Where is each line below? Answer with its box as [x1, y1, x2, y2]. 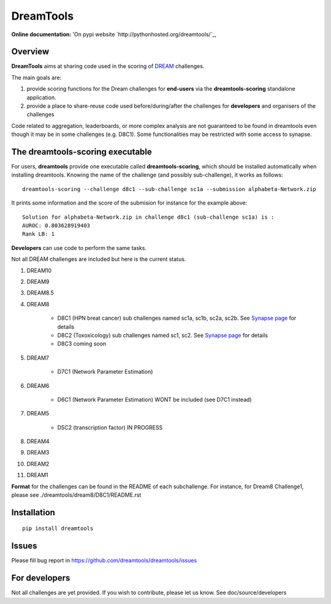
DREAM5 [26, 410, 50, 417]
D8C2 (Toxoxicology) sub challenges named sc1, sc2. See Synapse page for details [57, 331, 268, 339]
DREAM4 [26, 438, 50, 445]
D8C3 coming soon [57, 340, 107, 347]
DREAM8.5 [26, 289, 55, 296]
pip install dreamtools [22, 525, 94, 532]
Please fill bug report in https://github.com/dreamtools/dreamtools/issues [11, 557, 197, 564]
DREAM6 [26, 382, 50, 389]
